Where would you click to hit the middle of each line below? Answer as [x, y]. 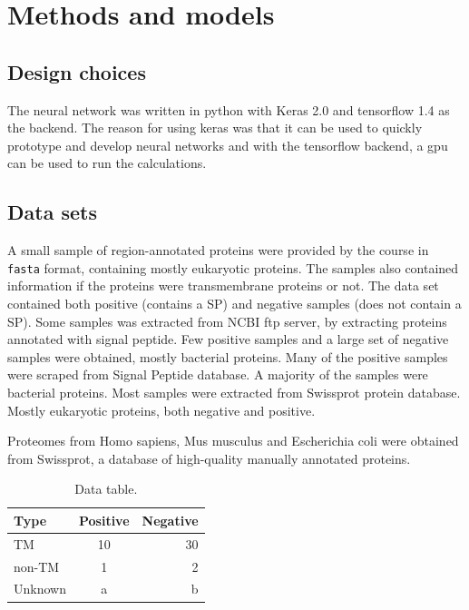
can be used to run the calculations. [107, 163]
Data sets [52, 212]
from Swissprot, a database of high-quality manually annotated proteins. [209, 458]
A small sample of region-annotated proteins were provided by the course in [218, 250]
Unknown [40, 589]
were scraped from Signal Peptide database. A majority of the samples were [218, 374]
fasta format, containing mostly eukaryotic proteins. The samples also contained [233, 267]
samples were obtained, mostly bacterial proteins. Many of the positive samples [228, 356]
